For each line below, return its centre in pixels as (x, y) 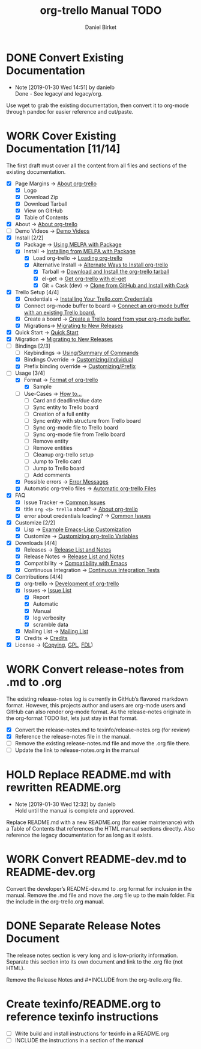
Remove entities (53, 448)
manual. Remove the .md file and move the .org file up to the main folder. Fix (100, 895)
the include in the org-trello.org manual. (55, 901)
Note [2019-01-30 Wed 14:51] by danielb (65, 87)
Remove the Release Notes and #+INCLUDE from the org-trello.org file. (94, 980)
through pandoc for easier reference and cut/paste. (70, 111)
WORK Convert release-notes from (95, 670)
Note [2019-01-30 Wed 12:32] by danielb (65, 804)
